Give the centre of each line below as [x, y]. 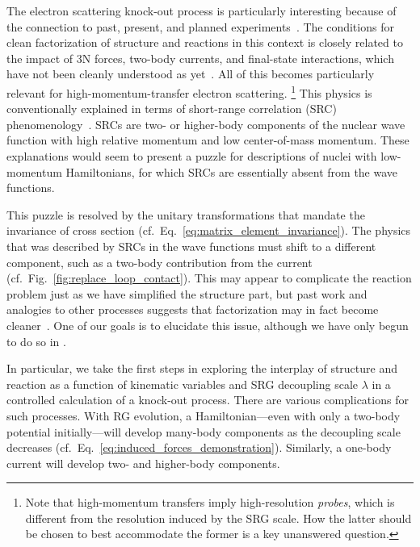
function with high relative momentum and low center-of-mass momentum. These [208, 140]
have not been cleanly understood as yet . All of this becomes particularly [191, 74]
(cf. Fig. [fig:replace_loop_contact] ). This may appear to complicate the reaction [209, 278]
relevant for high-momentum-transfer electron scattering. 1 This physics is [189, 91]
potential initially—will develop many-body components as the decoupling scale [204, 431]
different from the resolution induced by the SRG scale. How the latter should [218, 518]
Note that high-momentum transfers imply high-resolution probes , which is [210, 502]
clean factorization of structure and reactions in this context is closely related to [205, 42]
